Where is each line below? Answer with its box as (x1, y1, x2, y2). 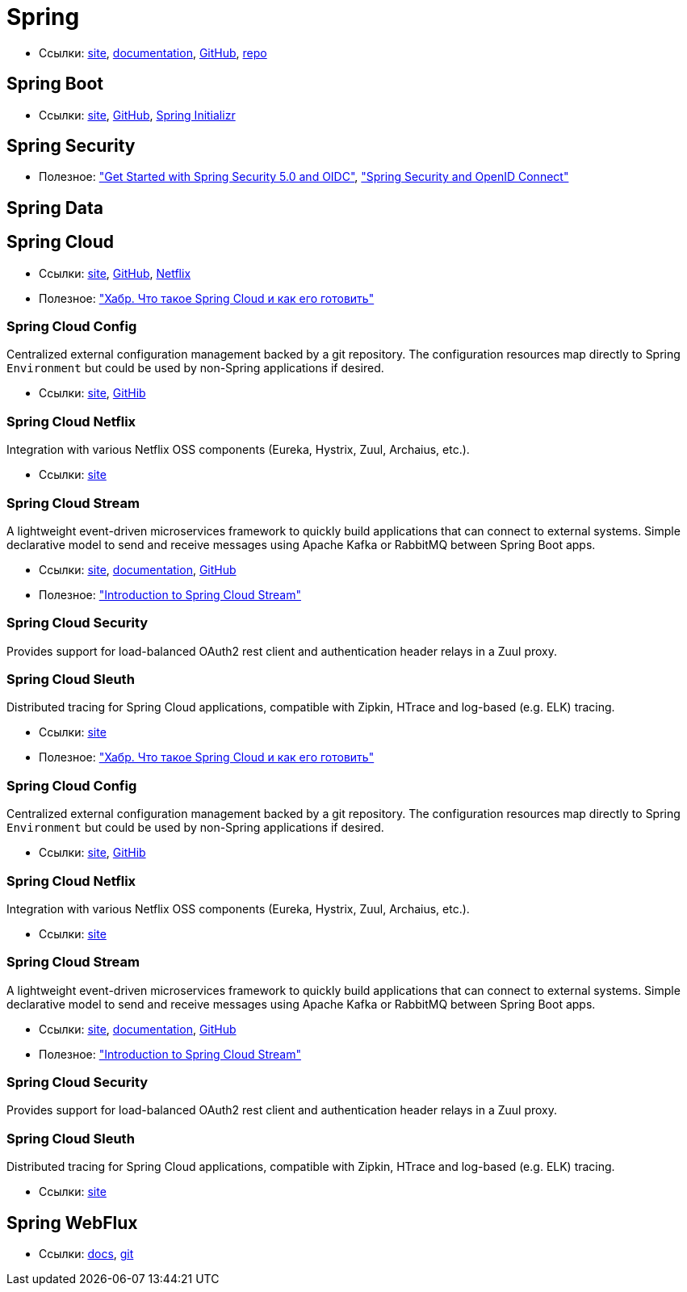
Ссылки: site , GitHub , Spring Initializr (39, 107, 236, 122)
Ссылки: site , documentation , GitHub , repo (39, 45, 267, 60)
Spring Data (6, 197, 103, 218)
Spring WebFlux (6, 1212, 138, 1233)
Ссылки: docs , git (39, 1247, 134, 1261)
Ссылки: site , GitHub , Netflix (39, 266, 191, 280)
